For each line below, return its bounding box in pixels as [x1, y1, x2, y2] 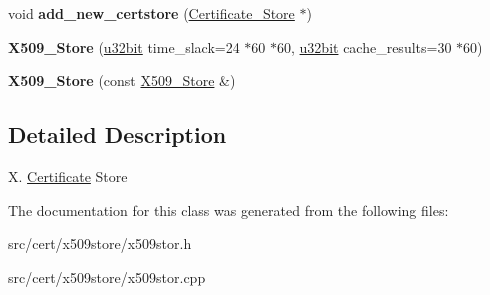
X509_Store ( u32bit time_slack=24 [8, 36, 240, 57]
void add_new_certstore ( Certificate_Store [8, 3, 295, 23]
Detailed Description [8, 119, 227, 150]
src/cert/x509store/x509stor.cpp [8, 266, 206, 287]
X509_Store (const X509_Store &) [8, 70, 236, 91]
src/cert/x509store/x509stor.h [8, 233, 192, 254]
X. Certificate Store [8, 165, 128, 186]
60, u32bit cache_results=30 [277, 36, 452, 57]
